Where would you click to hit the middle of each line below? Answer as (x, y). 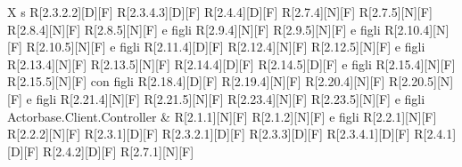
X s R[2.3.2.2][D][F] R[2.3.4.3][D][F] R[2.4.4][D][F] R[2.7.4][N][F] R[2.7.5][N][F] (220, 12)
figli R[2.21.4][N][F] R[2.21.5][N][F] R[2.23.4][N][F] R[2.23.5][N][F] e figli (231, 98)
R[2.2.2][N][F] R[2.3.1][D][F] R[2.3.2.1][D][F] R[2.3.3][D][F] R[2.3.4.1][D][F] (209, 134)
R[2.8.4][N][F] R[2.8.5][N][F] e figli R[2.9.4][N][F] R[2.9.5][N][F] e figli (194, 29)
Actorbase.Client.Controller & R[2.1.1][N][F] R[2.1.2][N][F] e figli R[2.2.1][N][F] (222, 116)
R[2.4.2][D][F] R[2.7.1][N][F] (119, 151)
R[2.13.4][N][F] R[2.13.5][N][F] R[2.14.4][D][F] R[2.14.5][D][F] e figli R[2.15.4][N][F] (231, 64)
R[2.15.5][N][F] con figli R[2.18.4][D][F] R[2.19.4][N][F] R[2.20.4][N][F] (196, 81)
